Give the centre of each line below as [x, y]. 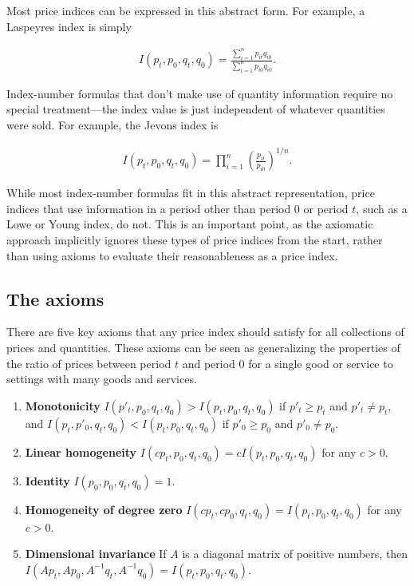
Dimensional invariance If [96, 554]
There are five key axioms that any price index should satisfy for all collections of [205, 332]
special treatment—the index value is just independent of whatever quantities [196, 109]
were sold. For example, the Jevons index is [112, 125]
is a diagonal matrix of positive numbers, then [295, 554]
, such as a [382, 208]
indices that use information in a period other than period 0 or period [177, 208]
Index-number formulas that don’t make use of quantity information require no [200, 93]
